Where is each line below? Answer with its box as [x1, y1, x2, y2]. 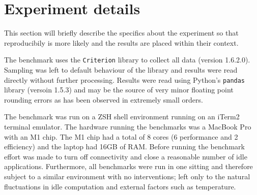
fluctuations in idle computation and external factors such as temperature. [4, 181, 236, 191]
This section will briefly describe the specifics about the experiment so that [4, 27, 239, 38]
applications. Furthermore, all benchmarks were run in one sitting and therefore [4, 161, 253, 172]
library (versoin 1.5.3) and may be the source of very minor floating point [4, 84, 234, 95]
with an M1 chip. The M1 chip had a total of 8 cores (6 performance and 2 [4, 131, 238, 142]
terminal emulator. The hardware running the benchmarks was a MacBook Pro [4, 121, 251, 132]
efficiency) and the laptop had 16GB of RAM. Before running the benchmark [4, 141, 245, 152]
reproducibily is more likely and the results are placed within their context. [4, 37, 239, 48]
